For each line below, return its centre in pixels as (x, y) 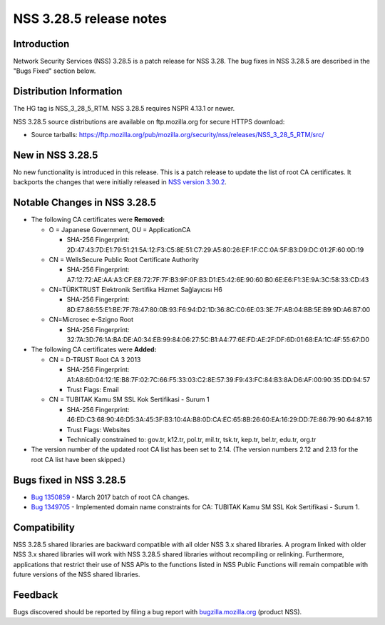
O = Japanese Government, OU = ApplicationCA (120, 229)
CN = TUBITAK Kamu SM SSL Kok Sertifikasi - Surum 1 (129, 399)
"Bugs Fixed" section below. (55, 71)
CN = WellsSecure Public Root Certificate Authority (124, 259)
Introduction (41, 44)
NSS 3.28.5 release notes (90, 19)
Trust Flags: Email (93, 389)
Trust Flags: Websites (98, 429)
